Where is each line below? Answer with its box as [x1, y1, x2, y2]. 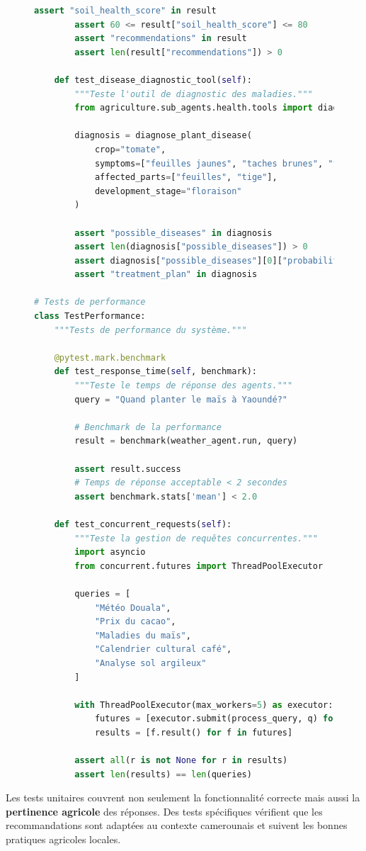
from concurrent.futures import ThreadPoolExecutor [74, 560, 324, 571]
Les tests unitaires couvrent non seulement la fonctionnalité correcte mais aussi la [6, 790, 360, 805]
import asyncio [74, 547, 146, 558]
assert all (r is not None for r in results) [74, 755, 288, 766]
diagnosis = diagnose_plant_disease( [74, 130, 252, 141]
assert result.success [74, 463, 181, 474]
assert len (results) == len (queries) [74, 769, 252, 779]
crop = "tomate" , [94, 144, 166, 154]
